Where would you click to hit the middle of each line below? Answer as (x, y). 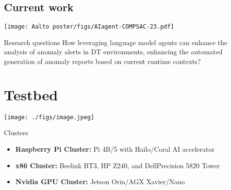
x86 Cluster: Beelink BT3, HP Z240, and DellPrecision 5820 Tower (117, 165)
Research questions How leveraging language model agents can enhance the (116, 42)
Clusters (16, 133)
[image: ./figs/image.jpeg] (49, 117)
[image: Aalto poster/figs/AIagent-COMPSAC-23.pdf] (89, 27)
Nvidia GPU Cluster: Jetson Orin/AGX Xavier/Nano (100, 182)
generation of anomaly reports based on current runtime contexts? (102, 61)
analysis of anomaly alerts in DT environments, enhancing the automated (113, 52)
